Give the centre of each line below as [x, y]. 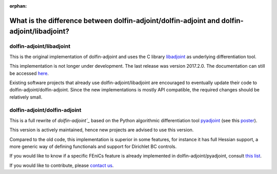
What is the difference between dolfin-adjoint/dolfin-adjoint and [115, 21]
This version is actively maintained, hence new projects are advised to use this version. [102, 130]
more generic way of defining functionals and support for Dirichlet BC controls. [93, 147]
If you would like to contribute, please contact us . [62, 165]
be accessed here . [29, 73]
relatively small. [26, 97]
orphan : [18, 6]
